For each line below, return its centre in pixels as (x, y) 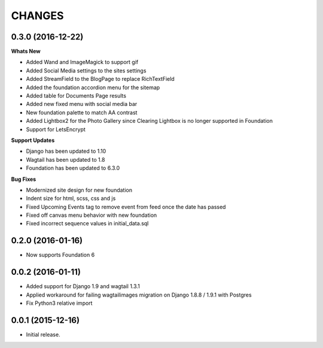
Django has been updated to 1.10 (66, 151)
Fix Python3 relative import (59, 303)
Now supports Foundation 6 (60, 255)
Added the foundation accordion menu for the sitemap (93, 87)
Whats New (26, 52)
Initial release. (43, 334)
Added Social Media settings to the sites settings (86, 70)
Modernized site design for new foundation (79, 190)
